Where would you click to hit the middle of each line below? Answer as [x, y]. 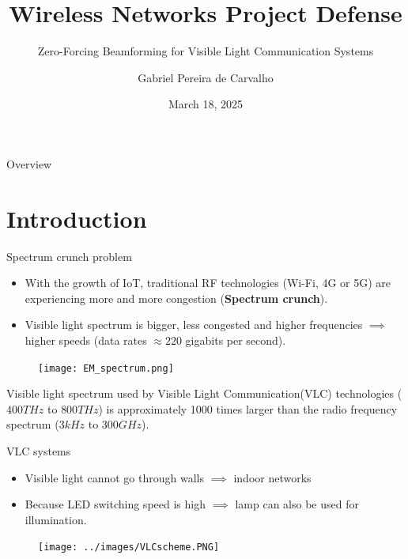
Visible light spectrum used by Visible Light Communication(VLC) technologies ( [204, 393]
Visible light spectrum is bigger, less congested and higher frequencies [194, 325]
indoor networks [272, 477]
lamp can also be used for [297, 504]
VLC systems [39, 451]
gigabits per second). [236, 340]
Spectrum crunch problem [69, 256]
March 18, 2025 [206, 104]
